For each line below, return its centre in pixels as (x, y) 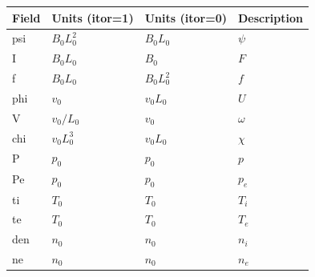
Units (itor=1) (93, 17)
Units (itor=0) (186, 17)
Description (270, 17)
